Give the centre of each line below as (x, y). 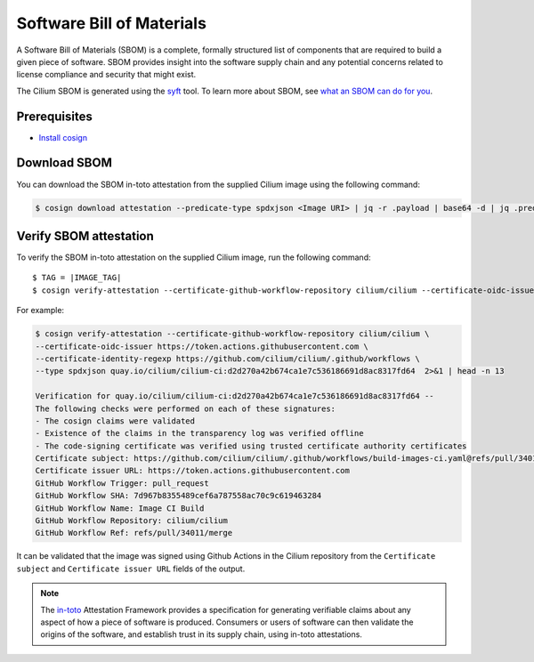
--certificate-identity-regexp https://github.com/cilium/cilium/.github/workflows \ (227, 359)
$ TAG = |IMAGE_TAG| (77, 278)
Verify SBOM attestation (85, 236)
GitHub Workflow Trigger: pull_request (122, 483)
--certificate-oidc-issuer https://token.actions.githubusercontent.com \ (202, 346)
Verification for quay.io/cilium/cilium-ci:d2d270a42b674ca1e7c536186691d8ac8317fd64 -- (235, 396)
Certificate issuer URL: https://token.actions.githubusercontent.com (193, 471)
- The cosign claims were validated (115, 421)
